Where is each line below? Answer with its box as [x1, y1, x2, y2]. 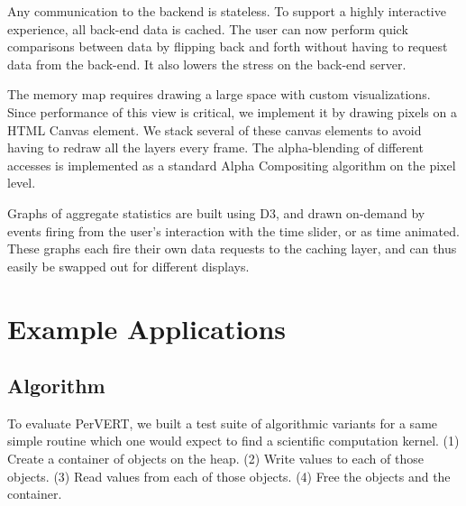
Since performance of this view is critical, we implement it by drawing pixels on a [7, 102, 457, 121]
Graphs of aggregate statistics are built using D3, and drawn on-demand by [7, 203, 425, 222]
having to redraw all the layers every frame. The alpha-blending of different [7, 138, 424, 157]
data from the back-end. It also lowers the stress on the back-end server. [7, 54, 407, 73]
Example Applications [7, 309, 287, 346]
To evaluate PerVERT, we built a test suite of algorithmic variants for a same [7, 413, 438, 432]
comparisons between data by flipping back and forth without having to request [7, 37, 448, 56]
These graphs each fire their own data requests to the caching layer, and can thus [7, 239, 457, 258]
